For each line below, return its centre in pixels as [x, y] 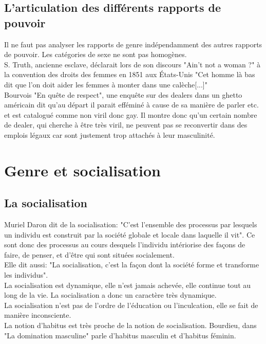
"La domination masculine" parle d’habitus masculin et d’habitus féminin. [120, 335]
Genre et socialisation [82, 170]
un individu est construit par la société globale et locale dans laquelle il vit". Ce [130, 234]
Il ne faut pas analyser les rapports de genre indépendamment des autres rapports [133, 44]
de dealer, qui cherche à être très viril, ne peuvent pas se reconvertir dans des [126, 125]
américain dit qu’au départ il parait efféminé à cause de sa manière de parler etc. [131, 105]
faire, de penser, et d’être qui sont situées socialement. [89, 254]
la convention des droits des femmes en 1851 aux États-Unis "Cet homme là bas [130, 74]
